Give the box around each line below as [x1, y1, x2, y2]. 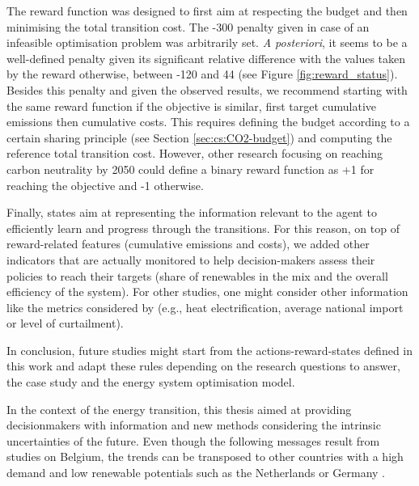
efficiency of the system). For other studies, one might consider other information [6, 283, 408, 300]
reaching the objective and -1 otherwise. [6, 176, 204, 193]
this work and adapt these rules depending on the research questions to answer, [6, 357, 400, 374]
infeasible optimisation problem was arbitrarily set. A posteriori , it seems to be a [6, 34, 408, 51]
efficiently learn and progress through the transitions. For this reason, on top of [6, 219, 400, 236]
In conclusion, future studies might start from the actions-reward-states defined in [6, 341, 413, 358]
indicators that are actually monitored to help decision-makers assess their [6, 251, 375, 268]
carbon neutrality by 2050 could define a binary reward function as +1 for [6, 160, 375, 177]
